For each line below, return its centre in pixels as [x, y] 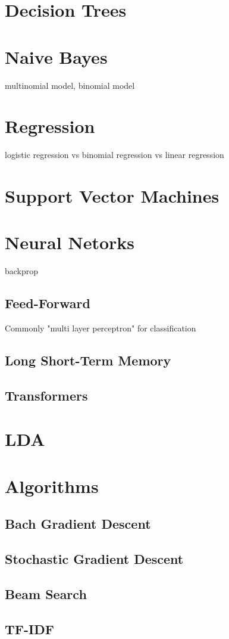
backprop [22, 271]
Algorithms [52, 486]
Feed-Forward [48, 303]
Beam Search [46, 593]
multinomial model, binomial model [70, 85]
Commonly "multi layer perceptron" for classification [101, 328]
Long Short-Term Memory [88, 360]
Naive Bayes [56, 56]
